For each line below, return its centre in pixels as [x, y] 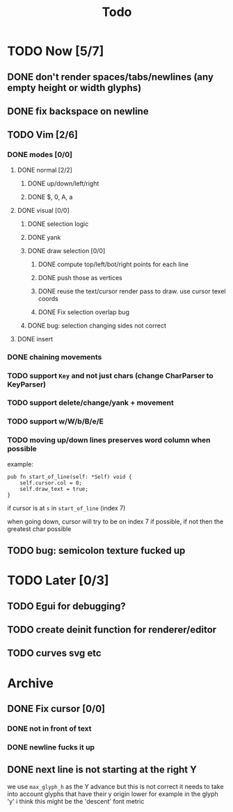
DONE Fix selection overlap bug [84, 312]
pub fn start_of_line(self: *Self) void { [70, 477]
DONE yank [44, 237]
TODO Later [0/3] [58, 580]
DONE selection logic [58, 224]
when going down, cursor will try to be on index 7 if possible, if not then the [115, 521]
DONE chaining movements [55, 357]
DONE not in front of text [49, 729]
